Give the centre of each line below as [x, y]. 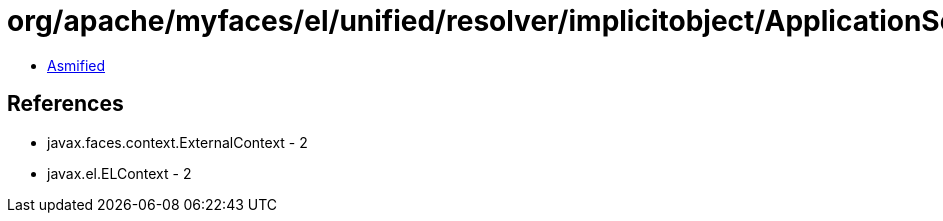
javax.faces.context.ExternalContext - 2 [177, 142]
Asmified [76, 65]
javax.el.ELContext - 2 [119, 173]
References [65, 104]
